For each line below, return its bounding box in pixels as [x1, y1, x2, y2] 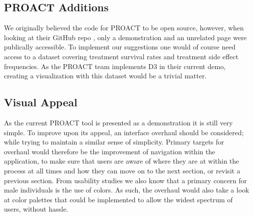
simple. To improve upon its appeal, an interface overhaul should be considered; [4, 127, 244, 137]
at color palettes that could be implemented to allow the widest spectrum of [4, 194, 233, 204]
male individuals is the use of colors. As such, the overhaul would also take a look [4, 185, 249, 195]
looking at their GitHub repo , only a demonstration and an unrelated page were [4, 32, 247, 42]
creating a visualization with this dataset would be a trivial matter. [4, 71, 207, 81]
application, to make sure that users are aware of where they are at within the [4, 156, 239, 166]
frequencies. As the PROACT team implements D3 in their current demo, [4, 61, 226, 71]
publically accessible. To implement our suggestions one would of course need [4, 42, 236, 52]
